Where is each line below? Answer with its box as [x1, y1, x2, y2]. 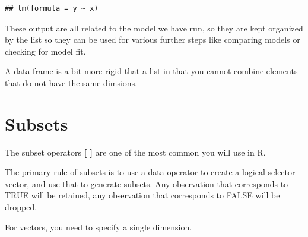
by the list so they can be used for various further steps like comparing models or [5, 33, 300, 46]
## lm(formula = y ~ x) [5, 4, 99, 12]
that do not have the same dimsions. [5, 76, 138, 89]
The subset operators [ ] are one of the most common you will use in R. [5, 146, 266, 158]
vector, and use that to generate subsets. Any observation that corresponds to [5, 177, 288, 189]
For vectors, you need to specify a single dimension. [5, 220, 192, 233]
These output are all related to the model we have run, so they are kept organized [5, 21, 303, 34]
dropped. [5, 201, 37, 213]
